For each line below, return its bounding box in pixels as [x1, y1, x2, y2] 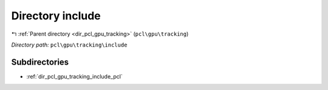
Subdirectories [11, 57, 69, 67]
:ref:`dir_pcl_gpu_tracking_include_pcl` [26, 72, 123, 80]
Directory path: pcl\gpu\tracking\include [11, 41, 128, 48]
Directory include [11, 9, 101, 22]
